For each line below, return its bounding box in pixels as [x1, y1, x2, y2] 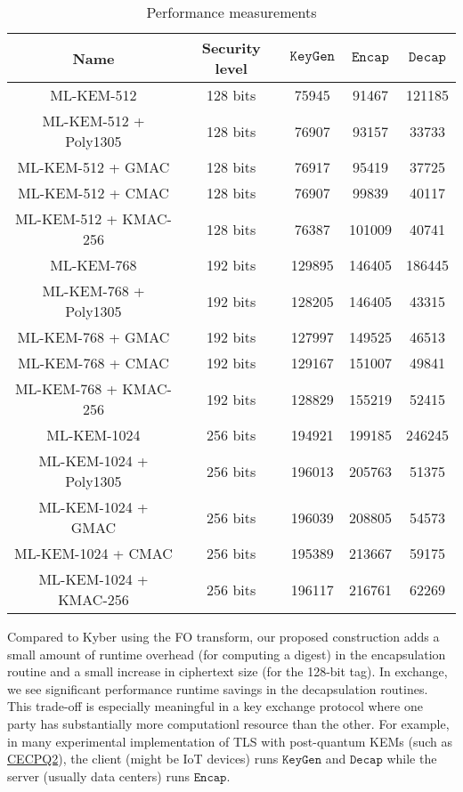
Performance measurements [146, 2, 317, 22]
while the [386, 749, 437, 768]
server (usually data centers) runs [7, 766, 191, 785]
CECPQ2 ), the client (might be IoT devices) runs [7, 749, 279, 768]
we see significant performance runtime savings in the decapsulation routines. [7, 679, 428, 698]
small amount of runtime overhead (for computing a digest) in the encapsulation [7, 644, 446, 663]
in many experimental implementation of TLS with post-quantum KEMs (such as [7, 731, 453, 750]
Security [201, 37, 261, 58]
